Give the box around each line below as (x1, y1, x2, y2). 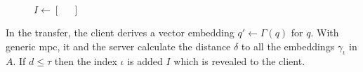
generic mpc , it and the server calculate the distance (6, 38, 231, 53)
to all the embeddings (241, 38, 335, 53)
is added (127, 54, 163, 69)
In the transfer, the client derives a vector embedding (6, 25, 235, 39)
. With (310, 25, 339, 39)
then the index (54, 54, 117, 69)
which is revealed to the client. (173, 54, 305, 69)
